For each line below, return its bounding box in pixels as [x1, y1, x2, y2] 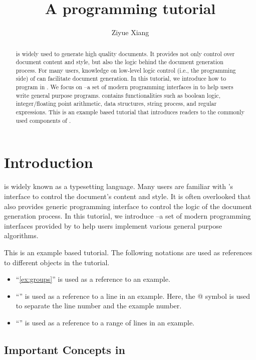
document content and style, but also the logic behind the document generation [16, 58, 223, 66]
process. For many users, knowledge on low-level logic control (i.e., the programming [16, 66, 236, 74]
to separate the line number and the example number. [16, 300, 182, 311]
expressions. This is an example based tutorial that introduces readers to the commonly [16, 108, 244, 116]
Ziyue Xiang [111, 27, 149, 38]
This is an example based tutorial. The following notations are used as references [4, 247, 252, 257]
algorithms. [4, 230, 39, 241]
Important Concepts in [4, 341, 125, 357]
